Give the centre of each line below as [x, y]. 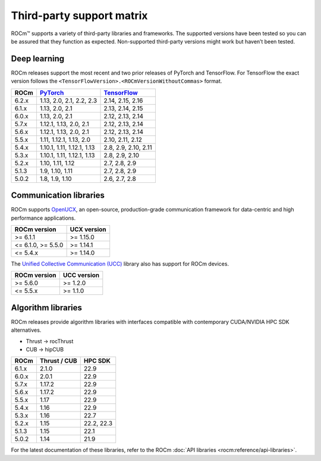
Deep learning [38, 59]
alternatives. [26, 330]
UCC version [81, 275]
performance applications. [43, 218]
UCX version [88, 229]
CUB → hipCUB [45, 349]
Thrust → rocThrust [50, 341]
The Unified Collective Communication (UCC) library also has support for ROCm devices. [120, 264]
